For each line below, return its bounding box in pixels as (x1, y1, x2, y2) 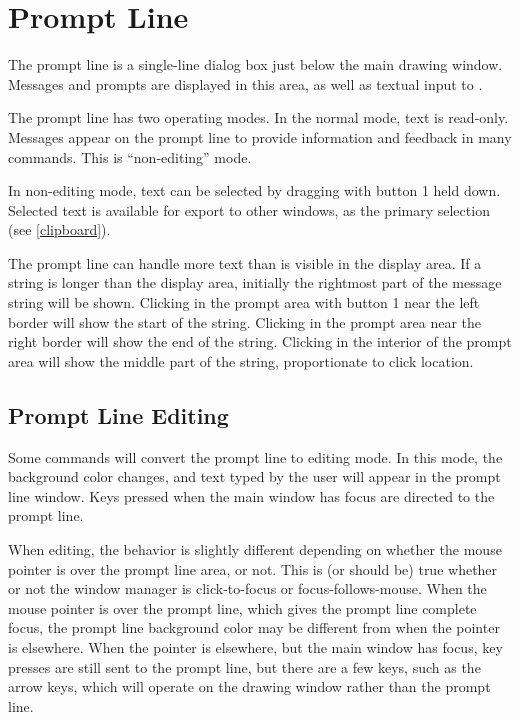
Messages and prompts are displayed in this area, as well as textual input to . (8, 73, 483, 94)
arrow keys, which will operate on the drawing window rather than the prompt (8, 676, 491, 697)
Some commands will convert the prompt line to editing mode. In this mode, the (8, 446, 503, 467)
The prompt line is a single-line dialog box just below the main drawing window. (8, 54, 503, 75)
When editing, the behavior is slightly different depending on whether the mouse (8, 539, 502, 560)
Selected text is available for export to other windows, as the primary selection (8, 199, 490, 220)
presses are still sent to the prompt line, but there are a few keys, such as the (8, 656, 481, 677)
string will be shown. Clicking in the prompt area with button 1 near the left (8, 292, 480, 313)
